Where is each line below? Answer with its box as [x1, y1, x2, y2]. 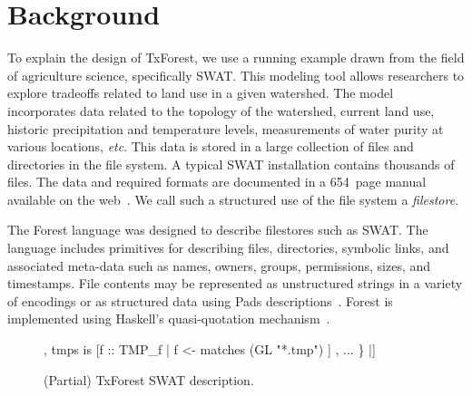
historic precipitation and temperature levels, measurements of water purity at [7, 119, 444, 138]
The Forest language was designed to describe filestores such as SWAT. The [7, 220, 428, 239]
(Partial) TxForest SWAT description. [44, 370, 254, 389]
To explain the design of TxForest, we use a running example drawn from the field [7, 48, 465, 67]
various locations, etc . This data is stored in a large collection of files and [7, 137, 414, 156]
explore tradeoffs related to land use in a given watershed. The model [7, 83, 394, 102]
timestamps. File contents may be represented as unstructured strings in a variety [7, 274, 463, 293]
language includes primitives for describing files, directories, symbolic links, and [7, 238, 449, 257]
